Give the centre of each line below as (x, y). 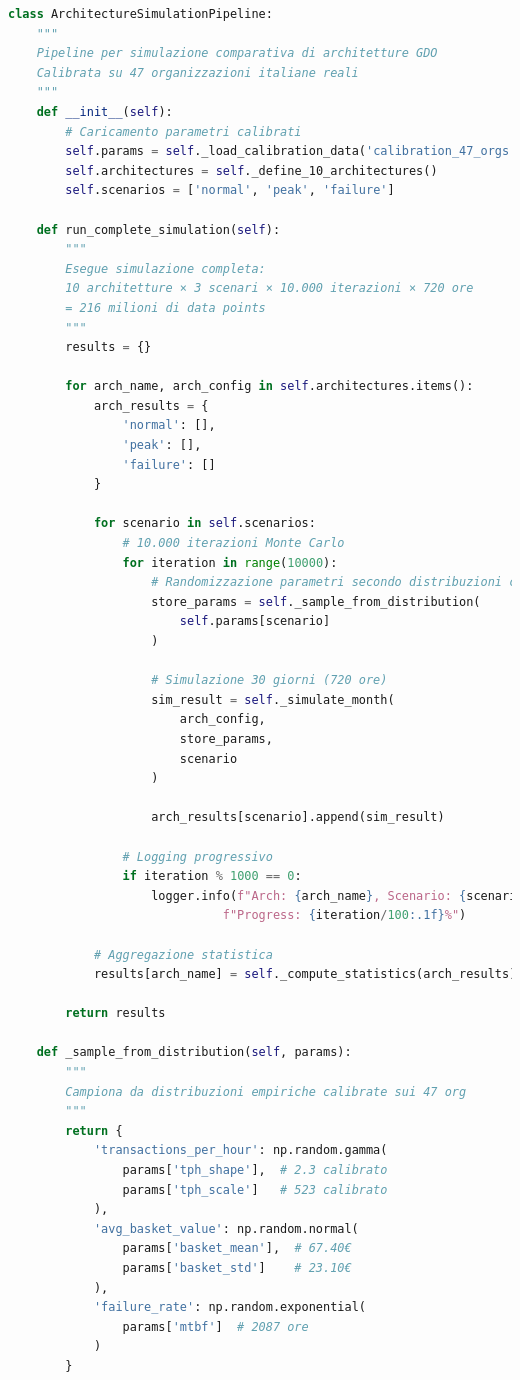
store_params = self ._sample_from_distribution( (316, 601)
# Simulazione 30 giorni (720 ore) (269, 680)
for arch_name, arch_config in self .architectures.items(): (269, 386)
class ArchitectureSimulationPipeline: (140, 14)
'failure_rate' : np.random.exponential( (229, 1307)
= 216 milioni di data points (165, 307)
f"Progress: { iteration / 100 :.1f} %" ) (344, 915)
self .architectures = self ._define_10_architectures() (251, 170)
